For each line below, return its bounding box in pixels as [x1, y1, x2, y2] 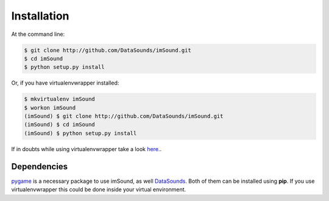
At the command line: [11, 30, 65, 38]
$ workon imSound [24, 104, 76, 111]
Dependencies [11, 161, 68, 172]
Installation [11, 9, 69, 23]
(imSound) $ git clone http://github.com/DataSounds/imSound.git [24, 113, 224, 120]
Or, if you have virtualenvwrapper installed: [11, 79, 119, 86]
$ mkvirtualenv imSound [24, 96, 96, 103]
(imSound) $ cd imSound [24, 121, 96, 128]
